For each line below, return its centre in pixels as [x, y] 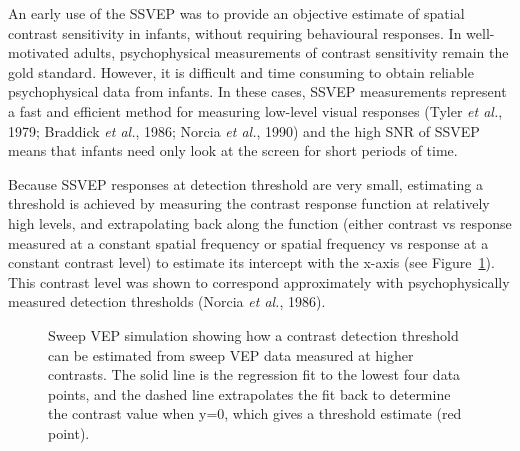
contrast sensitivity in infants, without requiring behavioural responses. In [235, 32]
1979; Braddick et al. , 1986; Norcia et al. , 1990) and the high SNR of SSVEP [244, 130]
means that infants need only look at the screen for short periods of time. [233, 150]
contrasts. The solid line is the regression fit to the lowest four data [254, 374]
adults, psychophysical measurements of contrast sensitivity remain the [291, 52]
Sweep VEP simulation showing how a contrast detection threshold [253, 334]
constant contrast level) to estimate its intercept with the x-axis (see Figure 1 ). [251, 262]
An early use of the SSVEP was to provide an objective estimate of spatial [236, 13]
